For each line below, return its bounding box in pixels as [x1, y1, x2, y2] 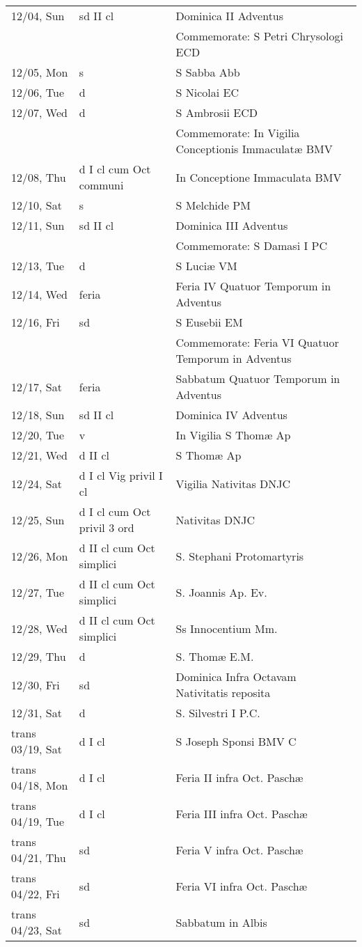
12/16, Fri [11, 314, 60, 330]
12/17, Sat [11, 378, 62, 395]
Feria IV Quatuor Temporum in [175, 278, 331, 294]
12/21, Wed [11, 447, 68, 463]
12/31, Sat [11, 705, 62, 721]
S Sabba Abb [175, 64, 240, 80]
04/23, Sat [11, 922, 62, 938]
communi [79, 177, 124, 193]
